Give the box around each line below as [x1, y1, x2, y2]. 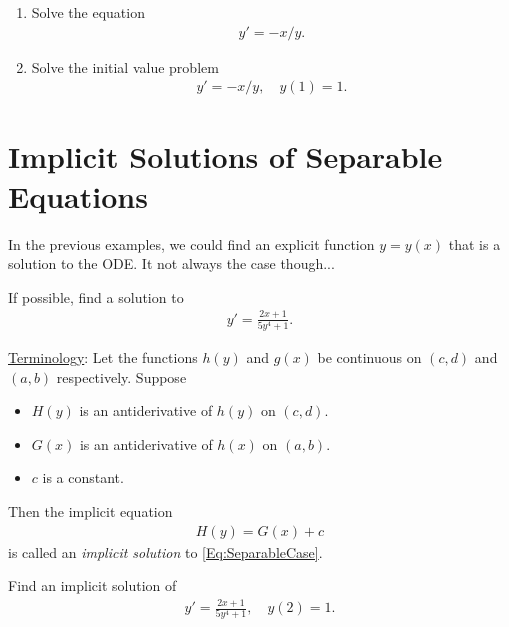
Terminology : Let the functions [8, 347, 198, 367]
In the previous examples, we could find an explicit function [8, 233, 375, 254]
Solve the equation [31, 2, 145, 22]
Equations [8, 175, 148, 216]
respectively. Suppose [56, 366, 187, 387]
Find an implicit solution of [8, 575, 177, 596]
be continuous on [317, 347, 422, 367]
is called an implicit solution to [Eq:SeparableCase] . [8, 541, 323, 562]
